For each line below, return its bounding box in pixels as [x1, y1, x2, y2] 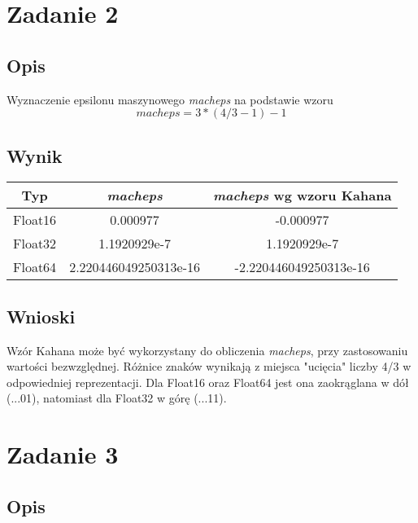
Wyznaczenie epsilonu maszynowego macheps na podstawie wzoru [7, 90, 333, 108]
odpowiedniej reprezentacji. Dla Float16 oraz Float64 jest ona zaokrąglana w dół [7, 373, 409, 390]
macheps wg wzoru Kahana [213, 186, 392, 205]
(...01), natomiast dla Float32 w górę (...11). [7, 389, 227, 407]
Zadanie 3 [7, 437, 119, 471]
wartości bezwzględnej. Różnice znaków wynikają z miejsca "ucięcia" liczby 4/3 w [7, 358, 411, 375]
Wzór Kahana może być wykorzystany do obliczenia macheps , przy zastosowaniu [7, 341, 408, 358]
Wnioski [7, 303, 76, 328]
